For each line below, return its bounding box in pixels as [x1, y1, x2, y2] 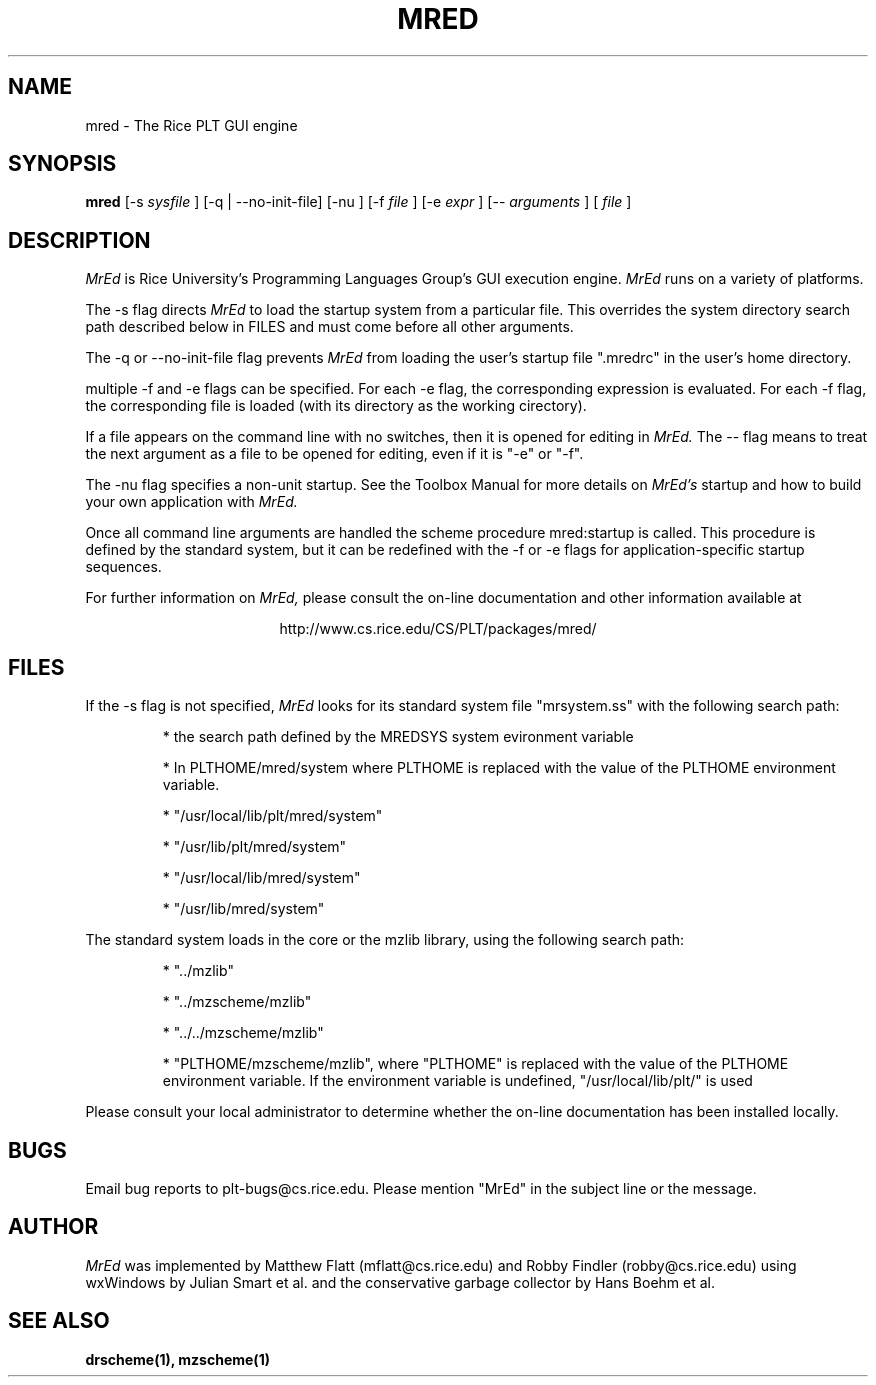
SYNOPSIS [8, 151, 117, 177]
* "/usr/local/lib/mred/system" [162, 869, 361, 887]
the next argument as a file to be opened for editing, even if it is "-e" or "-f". [85, 445, 584, 463]
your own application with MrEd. [85, 493, 298, 511]
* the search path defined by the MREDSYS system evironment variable [162, 728, 634, 746]
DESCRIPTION [8, 227, 151, 253]
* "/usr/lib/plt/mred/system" [162, 838, 347, 856]
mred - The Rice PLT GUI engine [85, 116, 298, 134]
